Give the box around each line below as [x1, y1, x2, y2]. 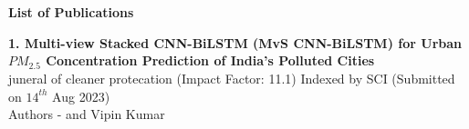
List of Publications [8, 3, 134, 22]
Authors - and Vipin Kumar [8, 104, 165, 124]
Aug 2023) [52, 86, 110, 105]
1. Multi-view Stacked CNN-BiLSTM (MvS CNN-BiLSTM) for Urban [8, 33, 462, 52]
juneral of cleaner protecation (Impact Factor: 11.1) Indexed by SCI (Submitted [8, 68, 455, 87]
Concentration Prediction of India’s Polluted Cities [46, 51, 375, 70]
